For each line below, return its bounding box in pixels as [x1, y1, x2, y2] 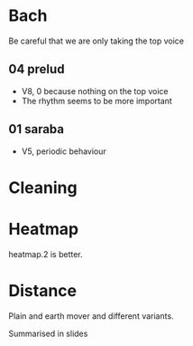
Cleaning [8, 178, 78, 197]
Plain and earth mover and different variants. [8, 310, 174, 322]
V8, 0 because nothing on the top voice [21, 85, 169, 96]
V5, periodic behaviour [21, 146, 107, 157]
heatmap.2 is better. [8, 248, 83, 259]
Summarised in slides [8, 328, 88, 339]
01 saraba [8, 121, 65, 137]
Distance [8, 280, 78, 301]
